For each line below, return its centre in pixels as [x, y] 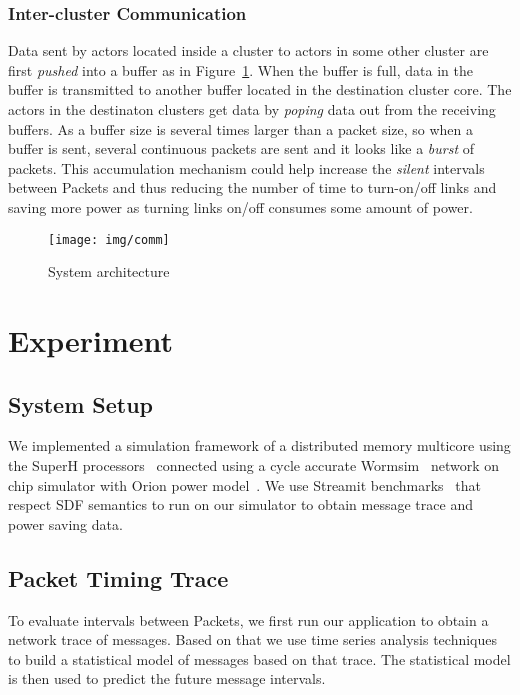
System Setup [81, 403]
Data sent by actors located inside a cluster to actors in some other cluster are [248, 50]
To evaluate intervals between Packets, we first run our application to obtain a [248, 619]
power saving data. [65, 523]
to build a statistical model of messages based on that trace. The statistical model [259, 658]
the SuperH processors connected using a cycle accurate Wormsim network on [253, 464]
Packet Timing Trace [118, 577]
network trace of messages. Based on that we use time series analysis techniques [253, 639]
